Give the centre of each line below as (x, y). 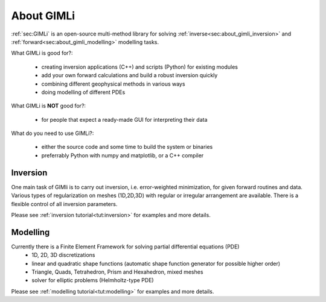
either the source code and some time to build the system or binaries (127, 147)
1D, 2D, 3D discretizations (63, 255)
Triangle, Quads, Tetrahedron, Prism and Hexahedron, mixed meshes (117, 272)
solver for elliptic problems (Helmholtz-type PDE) (93, 280)
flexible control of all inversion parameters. (64, 204)
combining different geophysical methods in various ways (113, 84)
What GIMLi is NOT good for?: (49, 106)
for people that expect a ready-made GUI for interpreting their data (124, 119)
